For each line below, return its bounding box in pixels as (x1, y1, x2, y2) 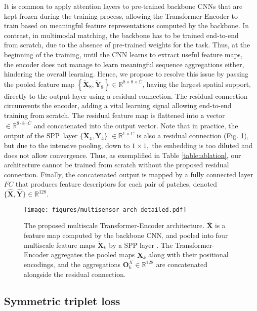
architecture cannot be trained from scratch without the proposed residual (4, 159, 229, 170)
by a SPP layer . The (109, 239, 173, 250)
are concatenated (156, 259, 208, 270)
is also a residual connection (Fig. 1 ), (136, 130, 249, 141)
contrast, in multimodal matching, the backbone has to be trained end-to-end (4, 30, 239, 40)
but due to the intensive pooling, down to (4, 140, 130, 150)
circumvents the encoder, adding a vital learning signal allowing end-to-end (4, 100, 232, 111)
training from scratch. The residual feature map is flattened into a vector (4, 110, 225, 120)
